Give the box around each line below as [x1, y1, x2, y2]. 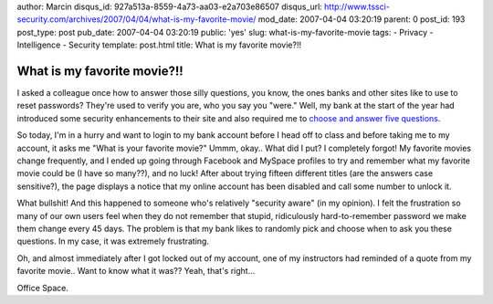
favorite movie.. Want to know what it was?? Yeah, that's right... [16, 266, 256, 277]
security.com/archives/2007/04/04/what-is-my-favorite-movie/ [16, 14, 257, 25]
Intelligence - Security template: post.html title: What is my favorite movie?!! [16, 39, 301, 50]
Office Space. [16, 282, 68, 293]
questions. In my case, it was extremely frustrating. [16, 236, 210, 246]
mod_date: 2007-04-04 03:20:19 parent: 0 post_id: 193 [257, 14, 466, 25]
